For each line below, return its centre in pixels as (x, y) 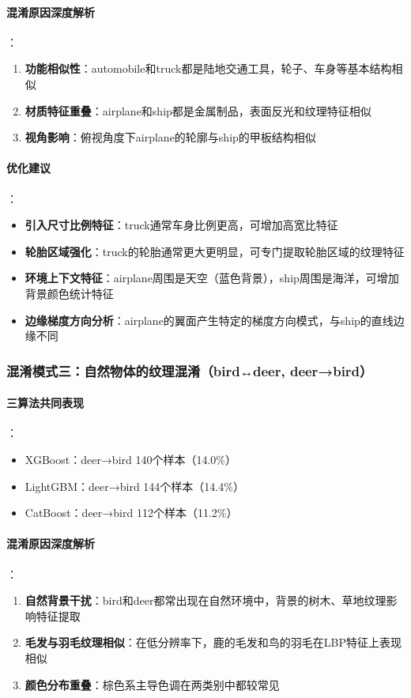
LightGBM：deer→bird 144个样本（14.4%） (134, 486)
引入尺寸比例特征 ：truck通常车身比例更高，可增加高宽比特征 (181, 225)
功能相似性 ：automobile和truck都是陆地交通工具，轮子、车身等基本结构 (208, 68)
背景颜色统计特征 (69, 293)
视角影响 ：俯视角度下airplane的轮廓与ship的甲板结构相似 (170, 137)
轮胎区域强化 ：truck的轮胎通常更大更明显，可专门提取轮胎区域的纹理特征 (215, 251)
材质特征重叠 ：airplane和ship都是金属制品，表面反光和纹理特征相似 (198, 110)
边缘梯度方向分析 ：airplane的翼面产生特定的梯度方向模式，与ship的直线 (209, 320)
